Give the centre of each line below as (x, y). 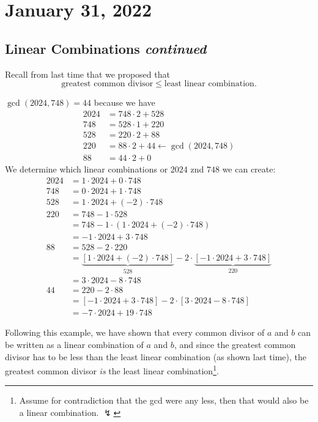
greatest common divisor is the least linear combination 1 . (112, 370)
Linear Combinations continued (106, 48)
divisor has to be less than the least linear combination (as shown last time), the (156, 356)
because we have (124, 102)
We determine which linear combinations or (87, 168)
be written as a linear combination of (74, 344)
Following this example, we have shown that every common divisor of (135, 332)
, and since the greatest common (235, 344)
